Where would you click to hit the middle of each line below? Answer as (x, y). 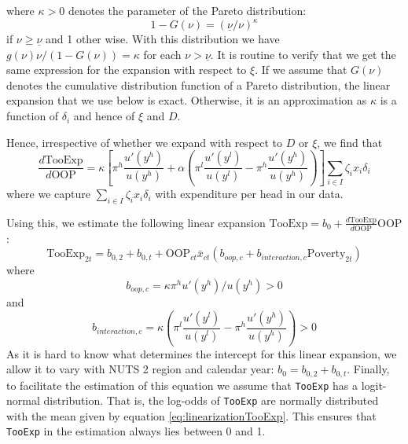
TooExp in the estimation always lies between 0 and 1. (136, 431)
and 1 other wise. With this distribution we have (163, 39)
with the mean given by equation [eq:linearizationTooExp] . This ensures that (191, 415)
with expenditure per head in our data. (249, 194)
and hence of (104, 116)
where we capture (49, 194)
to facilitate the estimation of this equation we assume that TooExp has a (182, 385)
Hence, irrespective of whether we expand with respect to (145, 142)
